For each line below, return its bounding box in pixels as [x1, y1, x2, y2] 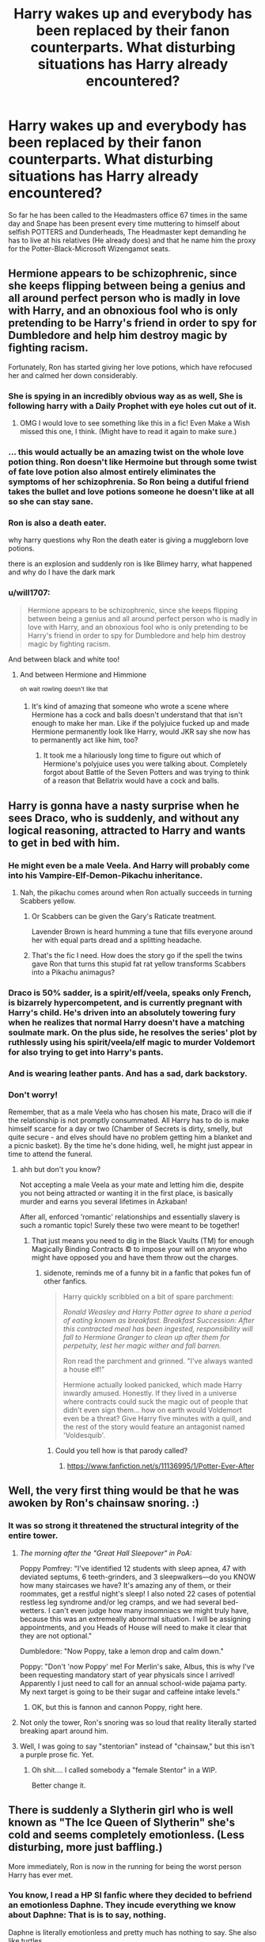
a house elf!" [62, 1364, 105, 1375]
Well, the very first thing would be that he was [8, 1484, 240, 1498]
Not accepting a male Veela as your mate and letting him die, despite [19, 1180, 244, 1189]
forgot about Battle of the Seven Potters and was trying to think [43, 768, 250, 777]
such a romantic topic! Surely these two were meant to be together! [19, 1221, 240, 1230]
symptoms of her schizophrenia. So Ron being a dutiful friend [8, 476, 249, 487]
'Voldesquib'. [62, 1431, 105, 1440]
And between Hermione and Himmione [19, 670, 147, 679]
